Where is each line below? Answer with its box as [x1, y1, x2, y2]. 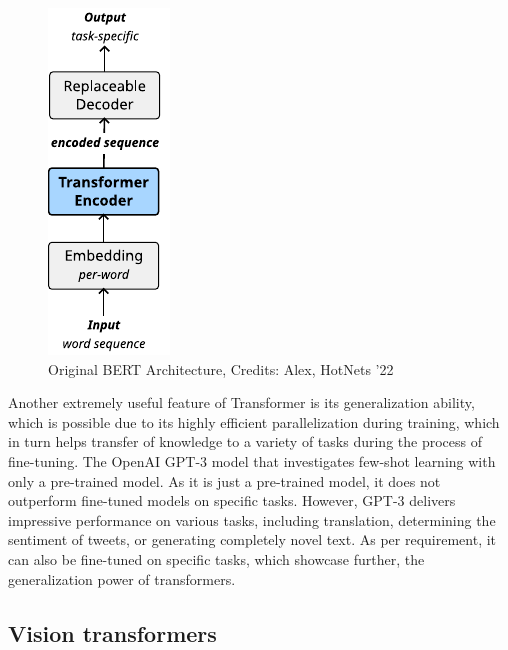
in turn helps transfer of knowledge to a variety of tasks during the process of [8, 431, 482, 452]
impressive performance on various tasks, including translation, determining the [8, 509, 496, 530]
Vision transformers [8, 617, 217, 648]
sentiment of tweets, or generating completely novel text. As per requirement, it [8, 529, 497, 550]
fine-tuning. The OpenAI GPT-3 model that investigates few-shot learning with [8, 450, 496, 471]
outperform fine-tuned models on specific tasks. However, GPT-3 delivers [8, 490, 456, 511]
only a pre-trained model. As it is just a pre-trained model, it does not [8, 470, 441, 491]
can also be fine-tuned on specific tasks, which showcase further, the [8, 548, 425, 569]
